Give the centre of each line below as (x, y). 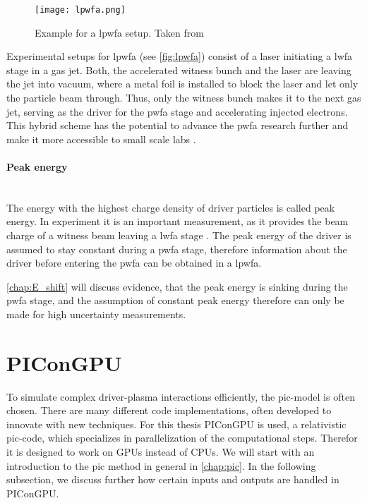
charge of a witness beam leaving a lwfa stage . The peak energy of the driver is (179, 235)
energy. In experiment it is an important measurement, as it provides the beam (178, 221)
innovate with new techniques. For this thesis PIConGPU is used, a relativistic (176, 424)
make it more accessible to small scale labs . (101, 139)
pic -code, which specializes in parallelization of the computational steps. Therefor (182, 438)
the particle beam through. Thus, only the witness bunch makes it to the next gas (184, 98)
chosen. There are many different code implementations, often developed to (169, 410)
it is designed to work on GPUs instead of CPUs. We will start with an (161, 452)
